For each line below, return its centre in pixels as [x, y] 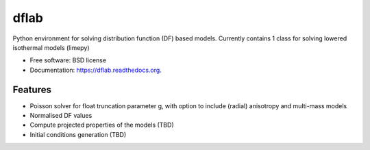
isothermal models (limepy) [51, 47]
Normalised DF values [61, 116]
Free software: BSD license [68, 60]
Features [32, 89]
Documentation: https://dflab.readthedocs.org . [96, 70]
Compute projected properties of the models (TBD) [102, 125]
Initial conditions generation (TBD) [78, 134]
